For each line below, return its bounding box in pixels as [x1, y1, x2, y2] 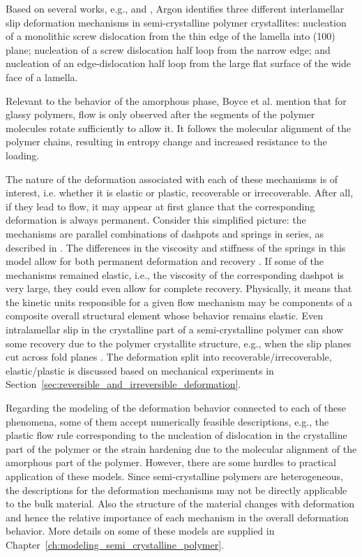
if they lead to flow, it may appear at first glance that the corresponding [6, 198, 315, 213]
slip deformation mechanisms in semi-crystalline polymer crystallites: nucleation [6, 15, 347, 29]
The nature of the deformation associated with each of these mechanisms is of [6, 171, 338, 186]
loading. [6, 147, 40, 162]
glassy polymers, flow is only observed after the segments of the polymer [6, 107, 315, 122]
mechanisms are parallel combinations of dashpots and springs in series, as [6, 226, 324, 240]
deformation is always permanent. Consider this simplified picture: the [6, 212, 306, 227]
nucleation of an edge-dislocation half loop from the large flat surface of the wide [6, 56, 351, 71]
